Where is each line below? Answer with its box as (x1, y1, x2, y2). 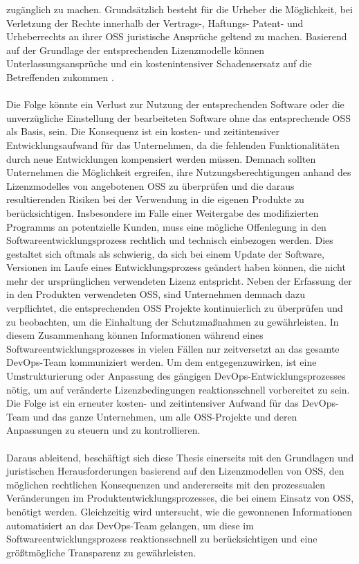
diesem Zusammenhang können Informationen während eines (6, 328, 264, 342)
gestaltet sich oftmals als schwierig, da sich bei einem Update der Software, (6, 246, 324, 261)
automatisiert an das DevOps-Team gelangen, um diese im (6, 518, 254, 532)
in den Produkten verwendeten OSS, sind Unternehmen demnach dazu (6, 287, 306, 301)
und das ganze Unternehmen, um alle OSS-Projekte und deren (33, 409, 297, 423)
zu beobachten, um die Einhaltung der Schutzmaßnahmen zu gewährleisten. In (6, 314, 339, 328)
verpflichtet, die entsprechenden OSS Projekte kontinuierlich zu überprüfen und (6, 301, 343, 315)
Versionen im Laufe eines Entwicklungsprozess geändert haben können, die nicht (6, 260, 346, 274)
